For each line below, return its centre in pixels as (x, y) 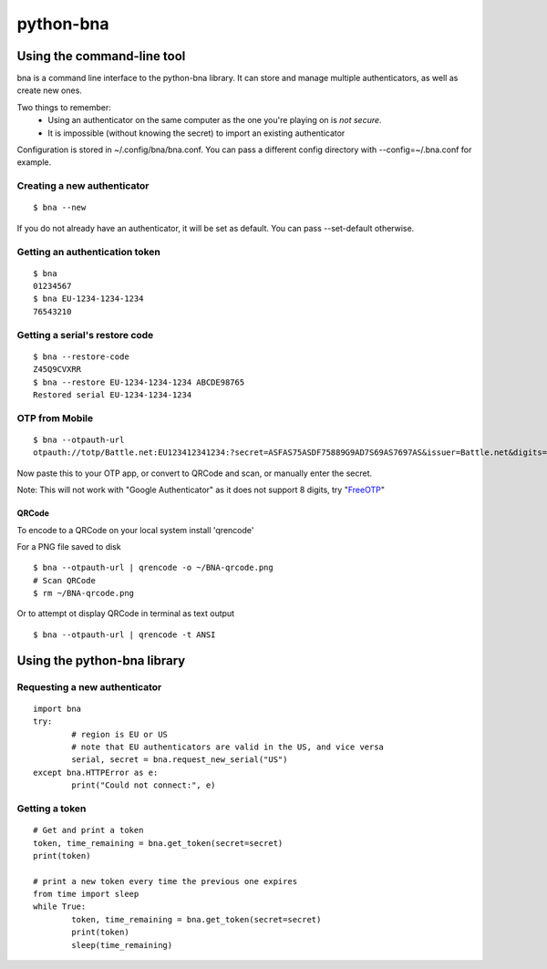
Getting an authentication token (89, 252)
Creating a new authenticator (83, 186)
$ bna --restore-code (81, 356)
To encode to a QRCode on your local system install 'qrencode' (135, 530)
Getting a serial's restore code (85, 335)
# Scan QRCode (64, 580)
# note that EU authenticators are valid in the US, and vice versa (228, 747)
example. (34, 162)
